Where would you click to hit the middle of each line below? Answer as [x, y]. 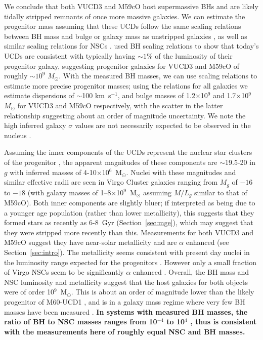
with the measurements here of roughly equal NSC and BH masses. [125, 331]
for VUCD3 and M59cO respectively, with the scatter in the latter [120, 105]
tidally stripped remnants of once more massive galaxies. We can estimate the [125, 16]
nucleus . [18, 135]
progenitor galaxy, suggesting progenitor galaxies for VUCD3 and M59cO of [122, 66]
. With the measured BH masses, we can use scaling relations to [158, 76]
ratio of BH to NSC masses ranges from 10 [81, 322]
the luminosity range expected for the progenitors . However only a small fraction [130, 262]
